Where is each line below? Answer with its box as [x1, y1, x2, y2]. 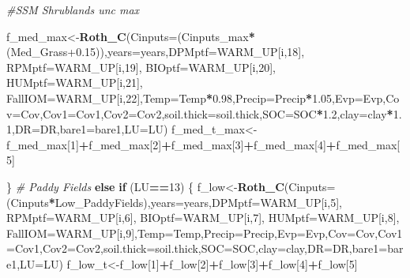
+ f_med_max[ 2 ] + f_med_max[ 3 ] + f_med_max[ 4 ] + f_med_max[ [78, 136, 401, 152]
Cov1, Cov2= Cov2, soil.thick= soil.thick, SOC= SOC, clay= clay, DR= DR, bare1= [14, 240, 388, 257]
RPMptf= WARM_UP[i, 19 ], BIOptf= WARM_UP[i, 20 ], [6, 58, 276, 75]
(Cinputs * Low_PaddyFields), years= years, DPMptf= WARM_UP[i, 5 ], [6, 193, 342, 210]
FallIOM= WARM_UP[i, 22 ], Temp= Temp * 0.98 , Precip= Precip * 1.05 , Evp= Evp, [6, 89, 386, 106]
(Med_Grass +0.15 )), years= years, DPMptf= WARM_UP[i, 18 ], [6, 43, 305, 60]
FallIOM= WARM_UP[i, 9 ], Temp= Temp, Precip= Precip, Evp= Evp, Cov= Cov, [6, 224, 378, 241]
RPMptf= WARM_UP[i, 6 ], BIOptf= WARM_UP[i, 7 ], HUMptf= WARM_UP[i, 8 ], [6, 209, 400, 226]
